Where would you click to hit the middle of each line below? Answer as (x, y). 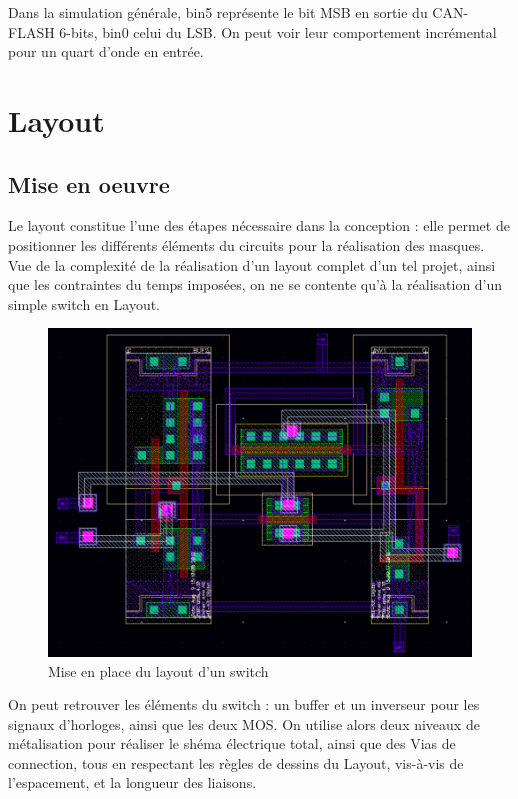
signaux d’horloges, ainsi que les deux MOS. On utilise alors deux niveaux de (244, 723)
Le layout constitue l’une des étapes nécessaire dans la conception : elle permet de (259, 225)
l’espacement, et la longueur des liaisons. (132, 782)
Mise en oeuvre (89, 183)
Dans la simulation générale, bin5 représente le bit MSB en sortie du (218, 12)
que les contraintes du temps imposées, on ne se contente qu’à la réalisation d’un (255, 284)
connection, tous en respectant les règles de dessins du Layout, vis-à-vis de (236, 762)
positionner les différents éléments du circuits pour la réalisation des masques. (246, 244)
